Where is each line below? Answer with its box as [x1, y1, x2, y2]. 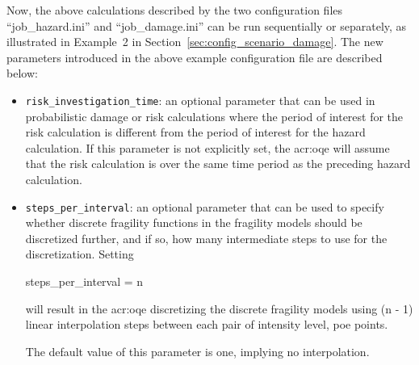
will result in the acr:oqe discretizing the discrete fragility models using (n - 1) [25, 300, 413, 317]
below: [6, 65, 38, 82]
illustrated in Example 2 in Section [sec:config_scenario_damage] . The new [6, 33, 383, 50]
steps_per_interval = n [25, 273, 144, 290]
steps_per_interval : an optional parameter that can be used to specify [25, 198, 384, 215]
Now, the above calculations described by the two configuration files [6, 2, 343, 18]
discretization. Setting [25, 245, 134, 262]
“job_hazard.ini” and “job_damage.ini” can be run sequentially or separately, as [6, 17, 407, 34]
